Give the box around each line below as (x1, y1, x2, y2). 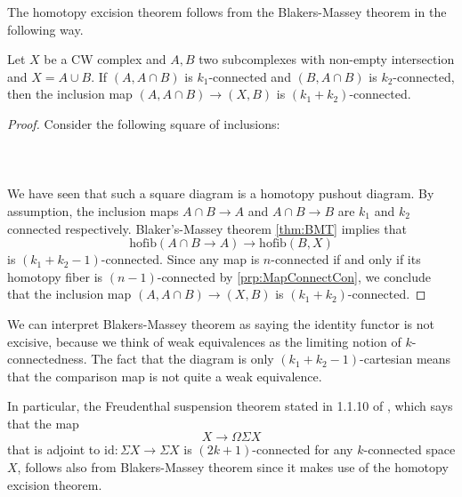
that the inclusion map (7, 285, 132, 303)
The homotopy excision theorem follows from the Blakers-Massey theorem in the (7, 3, 447, 20)
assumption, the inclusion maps (7, 201, 179, 220)
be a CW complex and (44, 50, 166, 68)
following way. (7, 20, 84, 38)
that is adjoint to (7, 440, 101, 459)
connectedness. (7, 349, 87, 368)
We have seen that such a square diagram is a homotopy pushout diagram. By (7, 184, 434, 203)
